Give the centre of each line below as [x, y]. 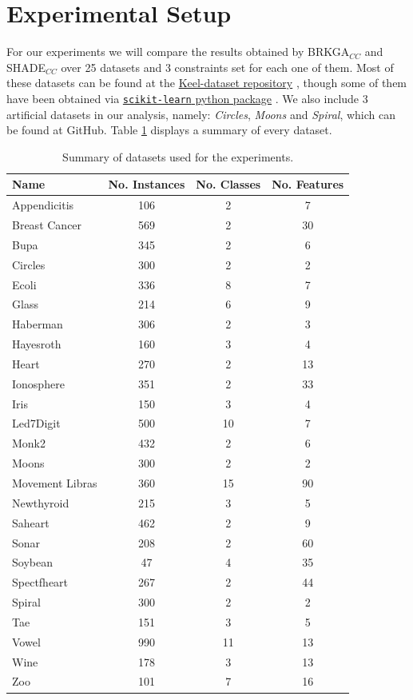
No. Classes [228, 184]
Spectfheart [40, 582]
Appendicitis [43, 205]
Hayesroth [37, 344]
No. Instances [147, 184]
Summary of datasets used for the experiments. [178, 156]
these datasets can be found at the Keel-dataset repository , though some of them [207, 83]
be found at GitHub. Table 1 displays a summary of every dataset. [169, 130]
